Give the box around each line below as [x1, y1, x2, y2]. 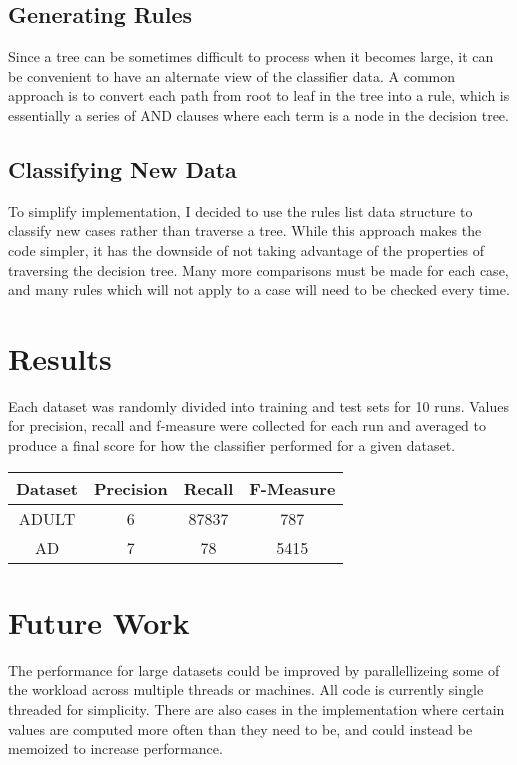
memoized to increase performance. [8, 738, 223, 759]
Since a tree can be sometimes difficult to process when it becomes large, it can [8, 46, 494, 67]
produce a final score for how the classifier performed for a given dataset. [8, 435, 456, 456]
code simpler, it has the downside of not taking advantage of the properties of [8, 239, 485, 260]
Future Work [8, 601, 190, 642]
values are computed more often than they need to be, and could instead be [8, 718, 473, 739]
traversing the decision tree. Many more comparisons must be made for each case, [8, 259, 509, 280]
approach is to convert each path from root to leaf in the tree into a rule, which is [8, 85, 510, 106]
